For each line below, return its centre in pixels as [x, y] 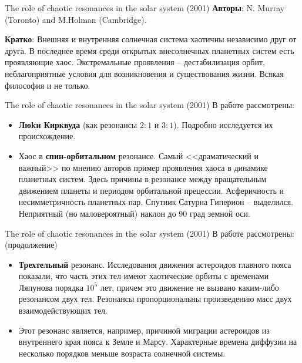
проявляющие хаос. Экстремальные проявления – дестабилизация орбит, [135, 62]
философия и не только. [48, 85]
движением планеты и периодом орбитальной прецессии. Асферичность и [151, 190]
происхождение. [47, 136]
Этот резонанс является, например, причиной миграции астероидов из [144, 330]
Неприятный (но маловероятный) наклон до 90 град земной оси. [134, 213]
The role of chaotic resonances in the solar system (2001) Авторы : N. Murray [145, 8]
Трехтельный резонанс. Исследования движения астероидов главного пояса [155, 264]
